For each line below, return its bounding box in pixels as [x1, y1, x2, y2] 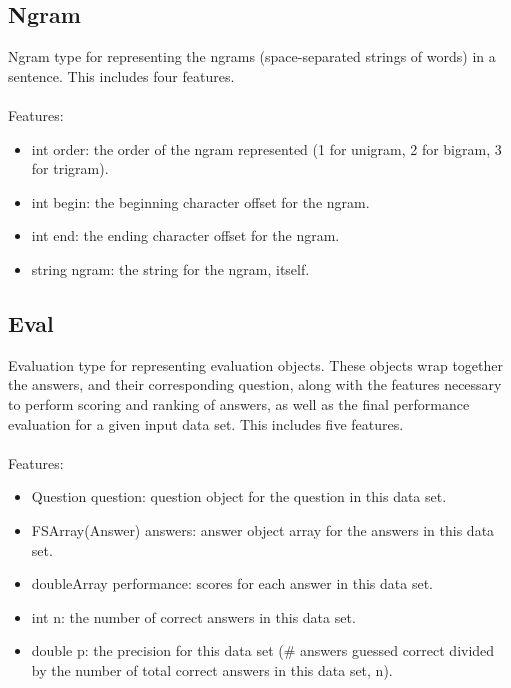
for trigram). [31, 158, 109, 179]
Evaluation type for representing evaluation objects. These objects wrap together [8, 354, 503, 375]
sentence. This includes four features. [8, 65, 235, 86]
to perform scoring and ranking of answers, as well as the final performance [8, 393, 470, 414]
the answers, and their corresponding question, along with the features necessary [8, 374, 502, 395]
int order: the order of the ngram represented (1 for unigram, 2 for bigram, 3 [31, 138, 502, 159]
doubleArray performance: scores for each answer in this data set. [31, 573, 433, 594]
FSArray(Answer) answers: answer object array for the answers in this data [31, 519, 495, 540]
